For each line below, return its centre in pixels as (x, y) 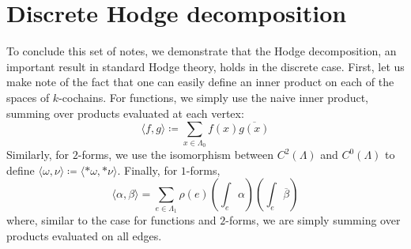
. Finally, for (147, 170)
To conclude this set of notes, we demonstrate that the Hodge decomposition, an (202, 51)
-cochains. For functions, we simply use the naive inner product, (214, 97)
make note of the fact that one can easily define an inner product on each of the (200, 82)
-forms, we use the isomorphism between (176, 155)
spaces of (28, 97)
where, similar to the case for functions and (111, 219)
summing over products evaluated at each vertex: (125, 113)
